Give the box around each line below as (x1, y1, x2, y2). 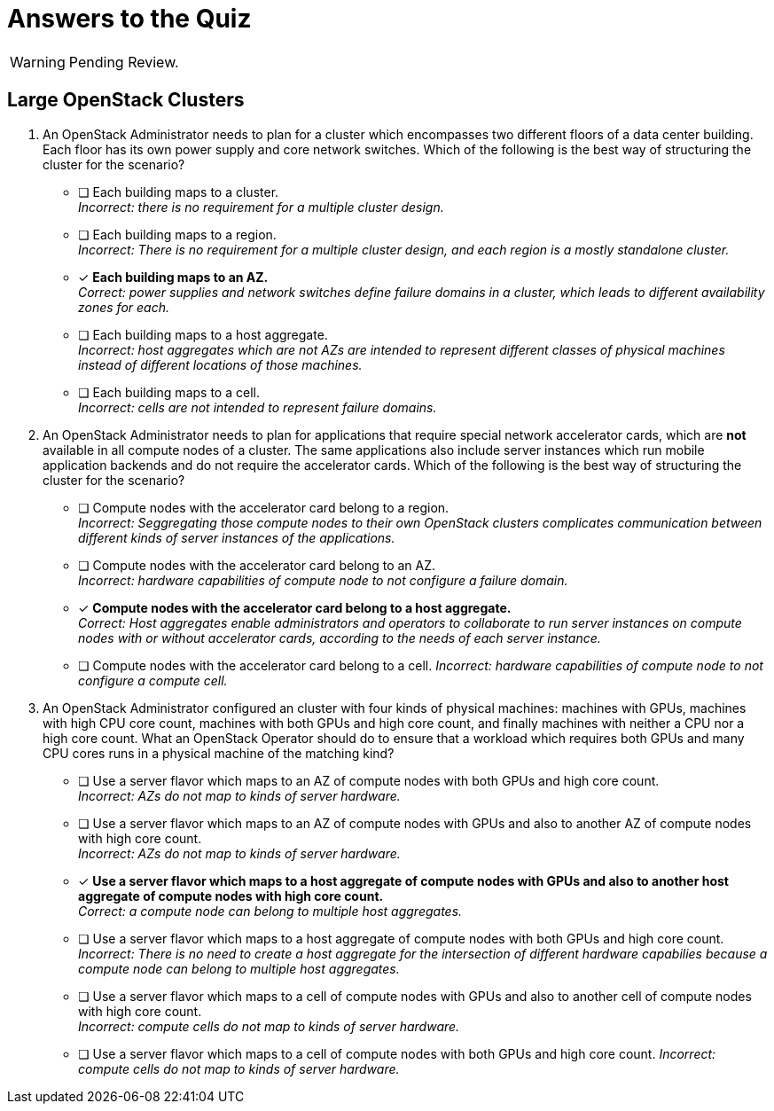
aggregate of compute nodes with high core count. (78, 888, 384, 904)
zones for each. (78, 299, 169, 315)
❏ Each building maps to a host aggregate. (78, 326, 328, 342)
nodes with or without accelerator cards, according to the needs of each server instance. (78, 630, 601, 645)
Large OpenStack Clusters (7, 89, 245, 112)
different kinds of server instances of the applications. (78, 529, 395, 545)
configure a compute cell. (78, 672, 228, 688)
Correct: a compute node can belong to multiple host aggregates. (78, 903, 463, 919)
